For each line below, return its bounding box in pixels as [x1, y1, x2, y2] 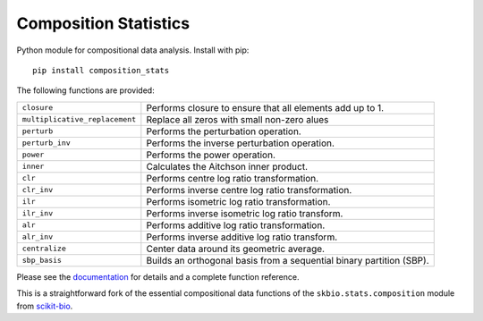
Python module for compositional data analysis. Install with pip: [16, 45, 250, 55]
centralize [21, 244, 67, 254]
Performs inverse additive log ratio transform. [146, 231, 338, 243]
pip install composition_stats [32, 65, 170, 75]
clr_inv [21, 185, 54, 195]
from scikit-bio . [16, 300, 73, 311]
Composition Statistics [16, 13, 191, 33]
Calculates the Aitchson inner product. [146, 160, 309, 173]
